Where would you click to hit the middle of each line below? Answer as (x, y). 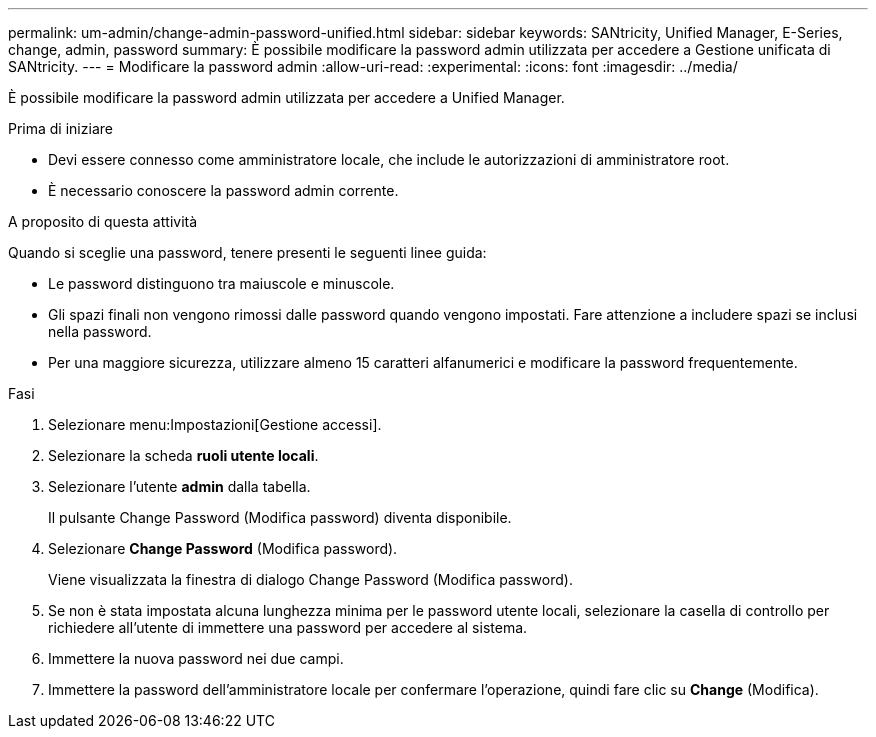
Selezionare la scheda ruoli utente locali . (183, 455)
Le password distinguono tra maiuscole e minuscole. (221, 283)
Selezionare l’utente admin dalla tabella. (179, 486)
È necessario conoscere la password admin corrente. (223, 190)
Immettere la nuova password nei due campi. (196, 658)
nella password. (100, 331)
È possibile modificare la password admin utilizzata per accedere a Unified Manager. (286, 97)
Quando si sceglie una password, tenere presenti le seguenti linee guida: (247, 252)
